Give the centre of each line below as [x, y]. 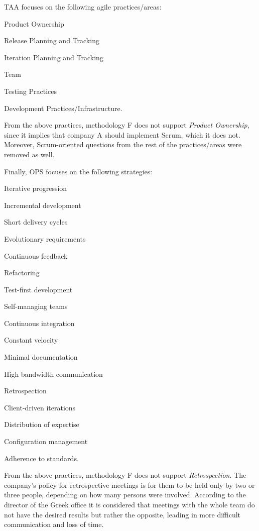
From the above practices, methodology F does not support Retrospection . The [125, 475]
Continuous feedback [36, 255]
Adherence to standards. [41, 458]
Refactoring [22, 273]
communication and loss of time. [54, 524]
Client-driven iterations [40, 407]
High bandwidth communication [53, 374]
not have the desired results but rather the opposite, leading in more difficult [122, 514]
